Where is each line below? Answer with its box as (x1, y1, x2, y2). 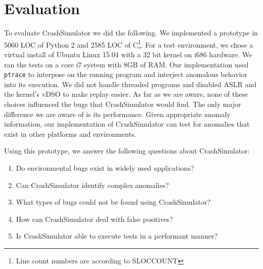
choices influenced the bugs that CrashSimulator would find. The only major (4, 99, 241, 109)
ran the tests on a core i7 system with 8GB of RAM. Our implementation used (4, 59, 249, 69)
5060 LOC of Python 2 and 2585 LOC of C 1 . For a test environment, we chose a (4, 37, 253, 50)
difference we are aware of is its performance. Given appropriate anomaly (4, 108, 231, 119)
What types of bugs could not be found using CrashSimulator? (16, 197, 211, 207)
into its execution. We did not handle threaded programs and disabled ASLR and (4, 79, 256, 89)
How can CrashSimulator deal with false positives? (16, 213, 173, 224)
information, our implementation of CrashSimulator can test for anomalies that (4, 119, 250, 129)
